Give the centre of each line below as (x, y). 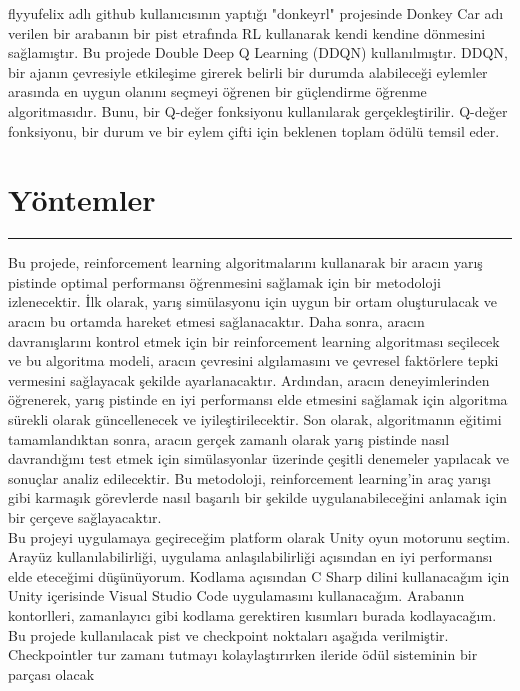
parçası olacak (51, 673)
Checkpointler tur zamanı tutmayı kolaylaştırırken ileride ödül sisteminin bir (243, 654)
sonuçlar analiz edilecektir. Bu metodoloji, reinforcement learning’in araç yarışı (249, 477)
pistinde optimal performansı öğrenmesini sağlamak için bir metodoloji (224, 281)
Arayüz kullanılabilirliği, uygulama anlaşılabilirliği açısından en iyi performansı (250, 556)
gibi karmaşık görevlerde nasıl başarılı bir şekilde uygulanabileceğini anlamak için (258, 497)
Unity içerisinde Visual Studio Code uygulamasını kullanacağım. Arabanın (236, 595)
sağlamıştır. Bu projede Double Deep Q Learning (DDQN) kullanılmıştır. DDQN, (258, 52)
